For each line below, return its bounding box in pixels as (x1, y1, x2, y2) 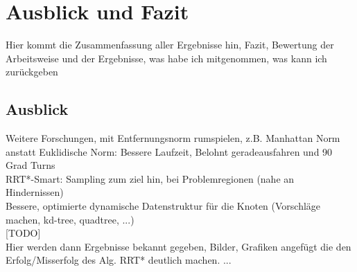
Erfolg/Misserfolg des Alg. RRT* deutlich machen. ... (6, 253, 232, 267)
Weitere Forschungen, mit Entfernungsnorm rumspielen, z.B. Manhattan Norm (6, 131, 340, 145)
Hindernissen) (6, 185, 64, 199)
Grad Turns (6, 158, 55, 172)
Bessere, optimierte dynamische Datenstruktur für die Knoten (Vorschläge (6, 199, 321, 213)
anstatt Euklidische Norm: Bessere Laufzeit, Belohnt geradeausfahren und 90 (6, 144, 333, 158)
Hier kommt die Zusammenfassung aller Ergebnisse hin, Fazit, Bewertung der (6, 37, 334, 52)
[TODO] (6, 226, 41, 240)
